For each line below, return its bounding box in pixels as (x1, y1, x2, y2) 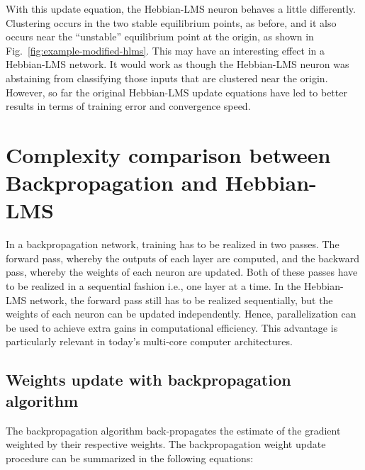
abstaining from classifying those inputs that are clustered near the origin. (6, 70, 328, 85)
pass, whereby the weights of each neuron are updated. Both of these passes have (6, 264, 358, 279)
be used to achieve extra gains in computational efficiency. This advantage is (6, 320, 338, 335)
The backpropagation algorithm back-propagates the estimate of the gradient (6, 423, 341, 437)
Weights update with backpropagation (6, 369, 291, 391)
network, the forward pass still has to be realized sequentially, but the (30, 292, 333, 307)
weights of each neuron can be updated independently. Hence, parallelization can (6, 306, 356, 321)
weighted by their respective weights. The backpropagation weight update (6, 437, 326, 452)
